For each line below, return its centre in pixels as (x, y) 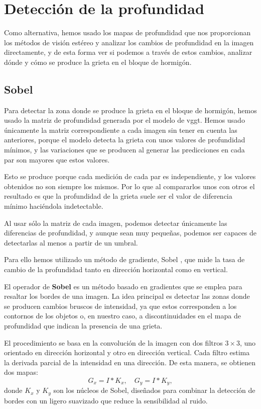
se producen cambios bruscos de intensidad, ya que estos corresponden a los (120, 306)
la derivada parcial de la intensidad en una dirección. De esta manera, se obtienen (130, 362)
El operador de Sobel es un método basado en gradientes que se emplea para (123, 286)
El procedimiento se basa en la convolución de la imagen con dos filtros (113, 342)
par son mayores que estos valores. (57, 159)
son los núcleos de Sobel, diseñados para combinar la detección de (154, 390)
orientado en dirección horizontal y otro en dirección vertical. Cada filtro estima (127, 352)
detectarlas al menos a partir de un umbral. (71, 242)
